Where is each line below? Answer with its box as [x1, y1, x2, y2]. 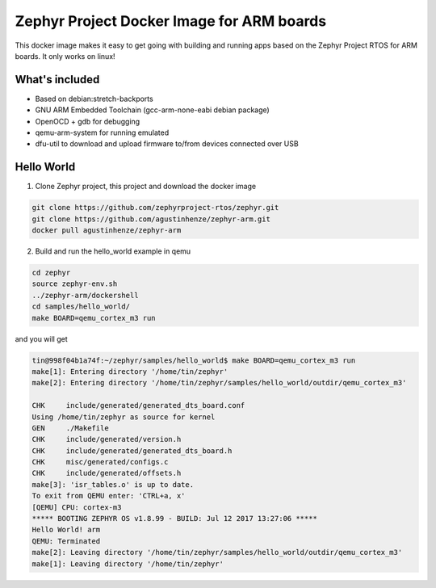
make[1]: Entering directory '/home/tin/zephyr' [31, 367, 228, 376]
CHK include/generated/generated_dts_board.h [31, 446, 233, 456]
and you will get [15, 334, 68, 343]
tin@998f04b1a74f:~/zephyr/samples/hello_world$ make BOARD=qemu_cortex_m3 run [31, 355, 356, 365]
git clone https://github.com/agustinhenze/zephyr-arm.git [31, 214, 270, 224]
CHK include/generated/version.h [31, 435, 182, 444]
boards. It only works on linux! [15, 51, 116, 61]
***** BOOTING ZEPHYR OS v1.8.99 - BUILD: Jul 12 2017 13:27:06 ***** [31, 514, 318, 523]
